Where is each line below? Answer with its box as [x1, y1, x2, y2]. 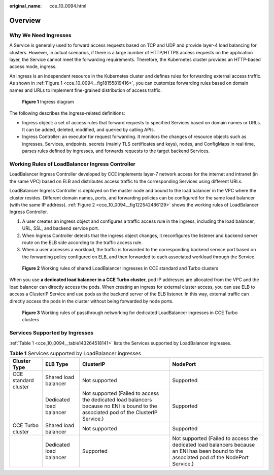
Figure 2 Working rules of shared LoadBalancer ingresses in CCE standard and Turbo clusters [22, 265, 219, 272]
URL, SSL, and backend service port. [22, 225, 99, 231]
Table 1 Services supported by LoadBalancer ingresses [9, 350, 142, 357]
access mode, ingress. [9, 63, 57, 70]
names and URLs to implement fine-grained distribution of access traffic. [9, 87, 162, 93]
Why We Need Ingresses [9, 31, 72, 39]
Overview [9, 16, 41, 25]
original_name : [9, 3, 42, 9]
